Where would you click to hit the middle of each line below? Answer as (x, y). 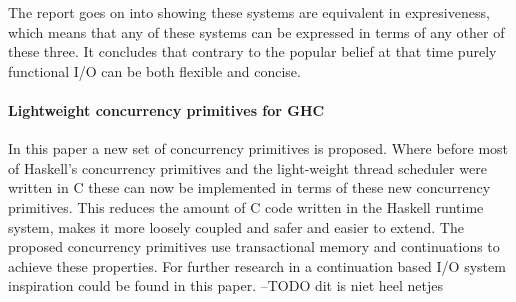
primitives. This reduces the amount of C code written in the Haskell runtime (246, 206)
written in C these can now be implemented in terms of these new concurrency (249, 187)
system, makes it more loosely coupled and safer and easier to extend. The (236, 226)
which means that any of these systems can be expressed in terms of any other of (256, 31)
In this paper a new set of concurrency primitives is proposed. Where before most (258, 148)
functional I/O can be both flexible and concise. (154, 70)
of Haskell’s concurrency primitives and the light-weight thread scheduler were (247, 167)
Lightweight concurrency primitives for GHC (166, 109)
